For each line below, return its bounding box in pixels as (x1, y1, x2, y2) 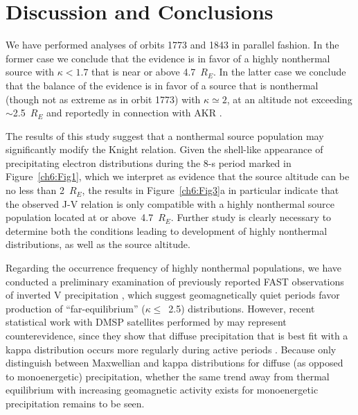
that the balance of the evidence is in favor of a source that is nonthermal (6, 78, 319, 92)
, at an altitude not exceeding (226, 91, 352, 106)
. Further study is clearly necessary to (170, 210, 332, 224)
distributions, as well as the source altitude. (6, 237, 190, 251)
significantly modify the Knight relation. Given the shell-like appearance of (6, 142, 323, 157)
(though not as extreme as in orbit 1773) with (6, 91, 201, 106)
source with (6, 64, 55, 79)
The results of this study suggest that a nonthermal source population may (6, 128, 324, 143)
